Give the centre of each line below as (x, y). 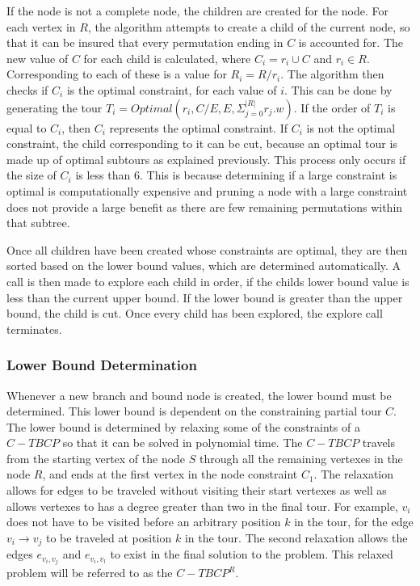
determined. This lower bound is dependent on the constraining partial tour (194, 411)
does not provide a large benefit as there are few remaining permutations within (205, 207)
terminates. (34, 329)
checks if (27, 89)
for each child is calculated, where (167, 58)
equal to (27, 127)
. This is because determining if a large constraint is (268, 175)
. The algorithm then (332, 74)
